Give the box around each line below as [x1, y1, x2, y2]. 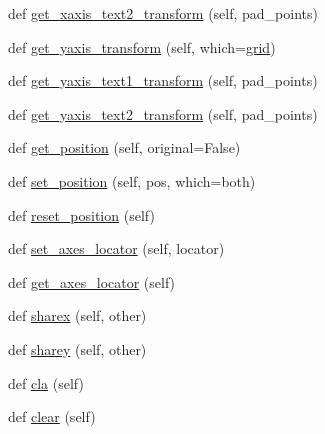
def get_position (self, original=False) [8, 137, 241, 158]
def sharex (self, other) [8, 305, 147, 326]
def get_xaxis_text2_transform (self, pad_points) [8, 3, 318, 23]
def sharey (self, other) [8, 338, 147, 359]
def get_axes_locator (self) [8, 271, 176, 292]
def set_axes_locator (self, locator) [8, 238, 225, 259]
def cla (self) [8, 372, 84, 393]
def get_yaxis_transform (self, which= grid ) [8, 36, 276, 57]
